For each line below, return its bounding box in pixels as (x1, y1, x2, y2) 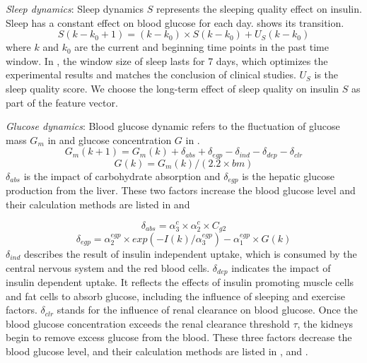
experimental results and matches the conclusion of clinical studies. (6, 67, 296, 82)
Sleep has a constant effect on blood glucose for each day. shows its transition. (6, 15, 344, 30)
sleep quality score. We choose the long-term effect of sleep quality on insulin (6, 81, 339, 95)
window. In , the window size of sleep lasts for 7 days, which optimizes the (6, 53, 328, 68)
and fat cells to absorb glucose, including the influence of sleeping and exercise (6, 288, 345, 303)
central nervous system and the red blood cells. (6, 260, 210, 275)
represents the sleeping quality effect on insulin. (156, 1, 362, 16)
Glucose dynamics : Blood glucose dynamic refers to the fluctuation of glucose (6, 119, 340, 133)
